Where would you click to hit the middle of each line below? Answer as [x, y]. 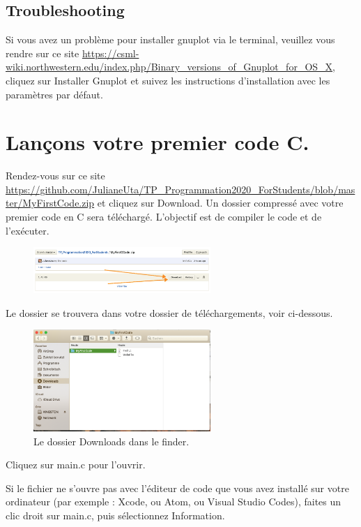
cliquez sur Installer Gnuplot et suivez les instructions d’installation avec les [168, 80]
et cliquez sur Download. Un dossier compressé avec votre [220, 203]
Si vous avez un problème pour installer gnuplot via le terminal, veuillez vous [170, 39]
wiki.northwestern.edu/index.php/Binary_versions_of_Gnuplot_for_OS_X [169, 67]
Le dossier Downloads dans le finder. [112, 441]
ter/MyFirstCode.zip [50, 203]
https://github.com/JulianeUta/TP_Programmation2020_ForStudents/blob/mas [180, 189]
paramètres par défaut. [54, 94]
